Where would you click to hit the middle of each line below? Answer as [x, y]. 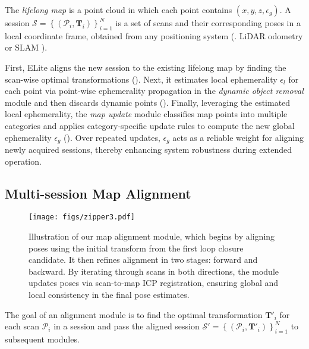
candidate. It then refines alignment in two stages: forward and [143, 260]
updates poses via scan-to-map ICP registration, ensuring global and [154, 283]
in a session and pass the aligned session [127, 326]
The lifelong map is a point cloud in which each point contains [119, 10]
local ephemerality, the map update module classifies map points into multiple [146, 114]
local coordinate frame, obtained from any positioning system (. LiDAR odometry [154, 35]
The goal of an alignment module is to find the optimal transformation [134, 314]
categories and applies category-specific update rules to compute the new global [150, 125]
